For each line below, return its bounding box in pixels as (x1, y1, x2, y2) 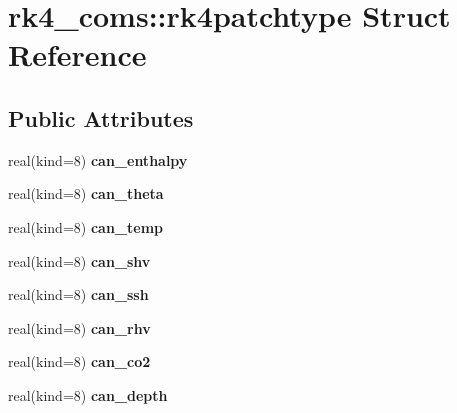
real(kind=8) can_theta (8, 183, 164, 204)
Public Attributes (8, 102, 194, 133)
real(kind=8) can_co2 (8, 351, 151, 372)
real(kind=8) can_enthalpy (8, 149, 188, 170)
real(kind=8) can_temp (8, 216, 163, 237)
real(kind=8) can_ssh (8, 284, 149, 305)
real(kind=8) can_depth (8, 384, 168, 405)
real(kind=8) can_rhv (8, 317, 151, 338)
